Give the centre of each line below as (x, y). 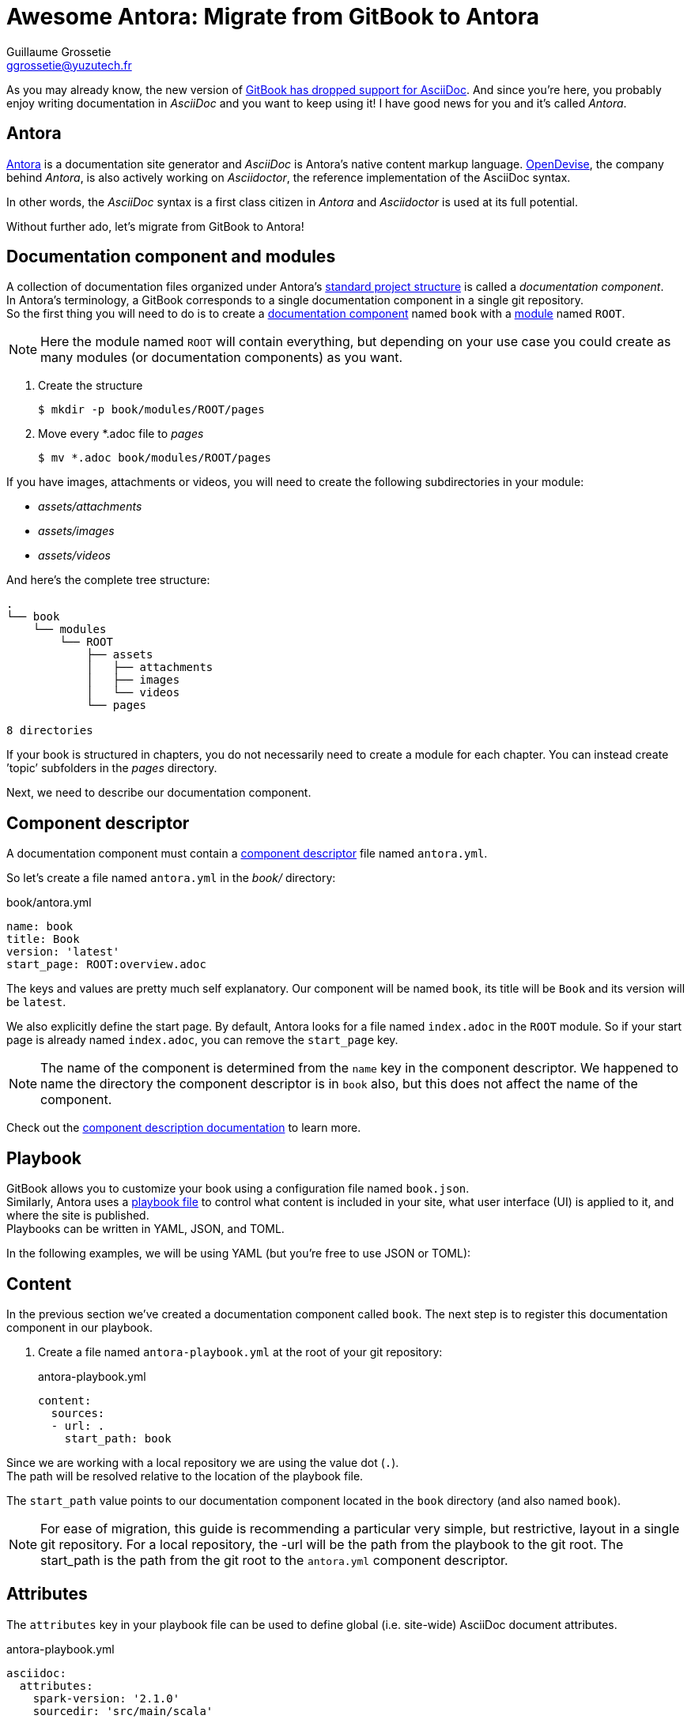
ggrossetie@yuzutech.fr (69, 65)
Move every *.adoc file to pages (121, 434)
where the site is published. (78, 1216)
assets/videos (74, 556)
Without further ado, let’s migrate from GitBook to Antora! (155, 226)
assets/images (76, 531)
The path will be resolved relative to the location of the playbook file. (185, 1476)
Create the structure (91, 386)
